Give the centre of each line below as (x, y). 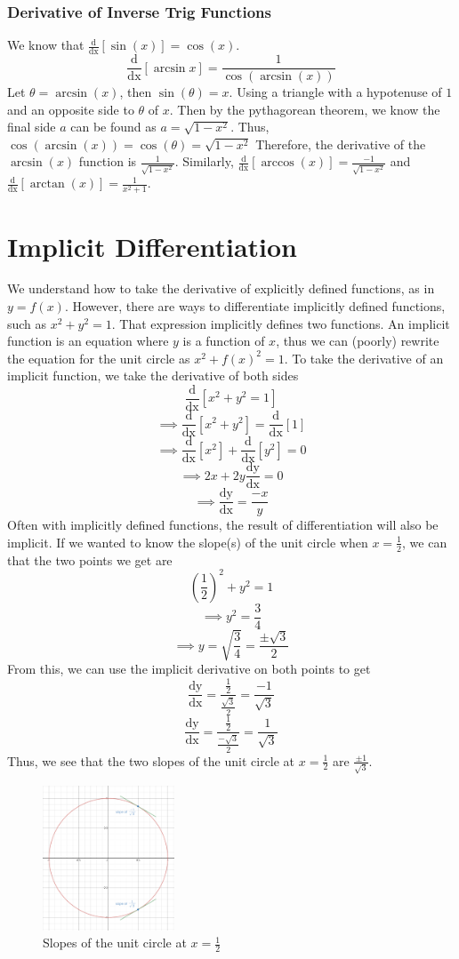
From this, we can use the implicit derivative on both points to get (189, 669)
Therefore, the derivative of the (341, 144)
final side (32, 127)
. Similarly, (204, 161)
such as (27, 323)
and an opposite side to (71, 109)
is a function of (224, 341)
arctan (47, 184)
